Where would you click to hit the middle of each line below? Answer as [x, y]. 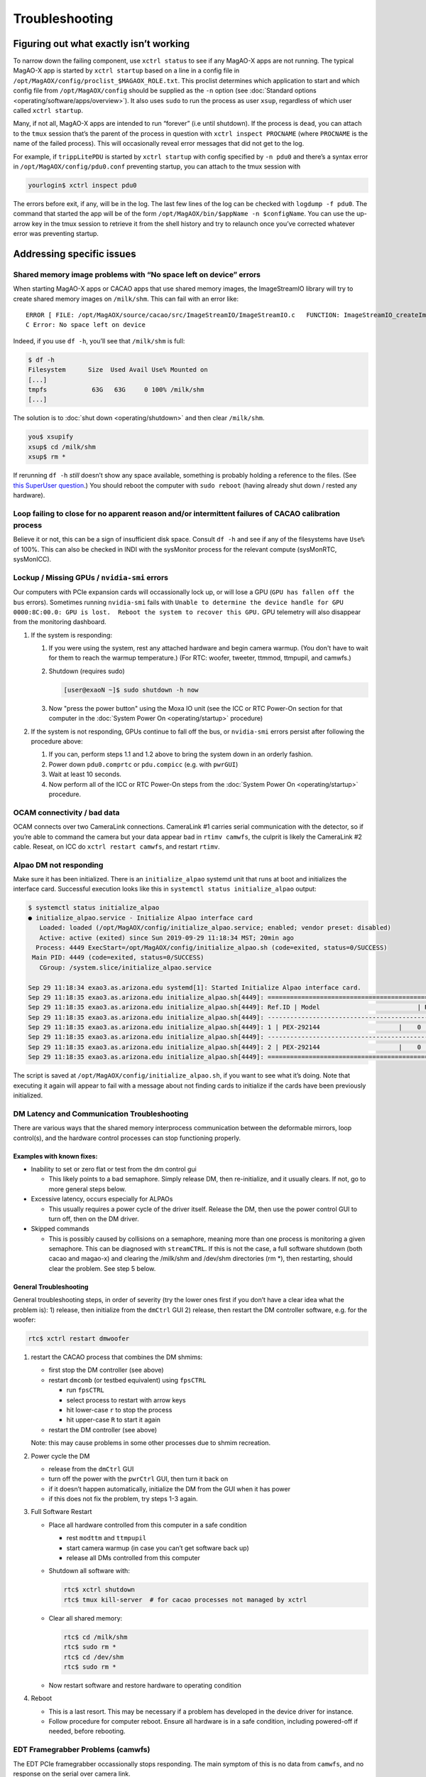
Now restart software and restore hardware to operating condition [145, 1685]
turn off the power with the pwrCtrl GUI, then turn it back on [138, 1479]
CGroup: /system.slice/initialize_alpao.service [126, 967]
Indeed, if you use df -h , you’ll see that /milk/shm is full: [99, 340]
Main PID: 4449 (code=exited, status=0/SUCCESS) [118, 957]
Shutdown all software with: [89, 1571]
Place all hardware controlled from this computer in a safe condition [148, 1525]
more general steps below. [88, 1189]
